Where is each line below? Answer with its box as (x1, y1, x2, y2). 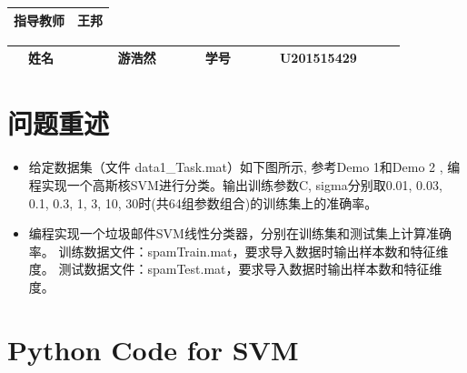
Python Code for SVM (7, 330, 299, 368)
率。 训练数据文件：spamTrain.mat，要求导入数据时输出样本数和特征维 (28, 241, 449, 260)
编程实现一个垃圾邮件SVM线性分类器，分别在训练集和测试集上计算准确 (28, 224, 452, 243)
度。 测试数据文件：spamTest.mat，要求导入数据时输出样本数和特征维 (28, 259, 442, 278)
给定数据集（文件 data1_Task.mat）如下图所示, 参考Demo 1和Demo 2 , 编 (28, 157, 461, 176)
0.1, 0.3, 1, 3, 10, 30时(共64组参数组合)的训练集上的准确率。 (28, 193, 378, 212)
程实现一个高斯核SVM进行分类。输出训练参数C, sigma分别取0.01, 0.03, (28, 175, 442, 194)
